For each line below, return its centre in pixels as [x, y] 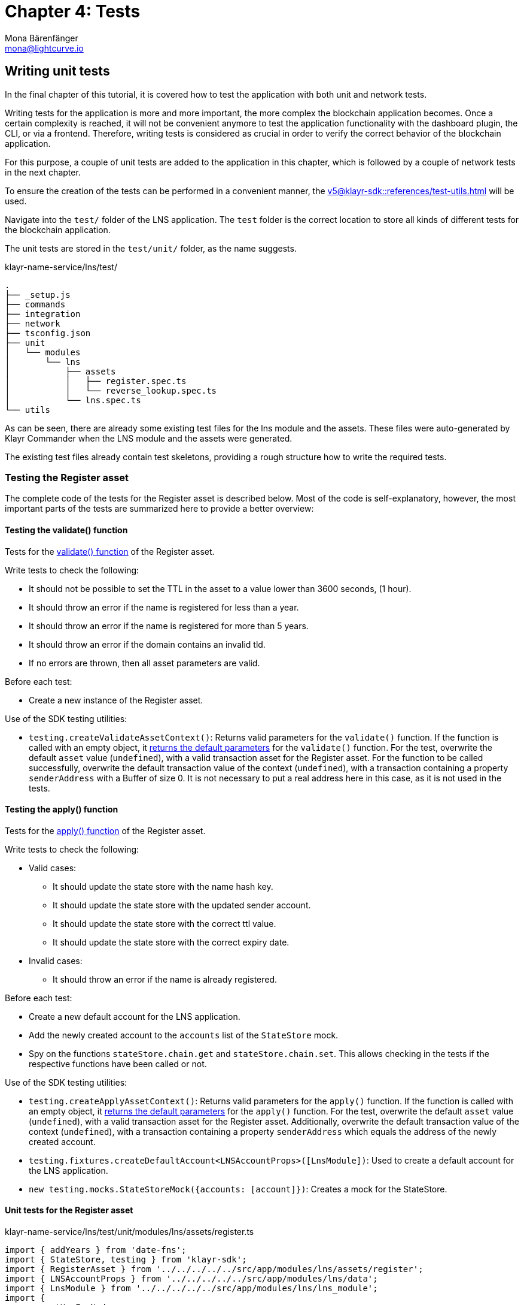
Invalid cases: [56, 960]
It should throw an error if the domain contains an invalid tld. [147, 644]
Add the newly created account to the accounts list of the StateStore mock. [184, 1035]
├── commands [35, 304]
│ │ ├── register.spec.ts [96, 381]
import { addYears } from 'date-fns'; [96, 1250]
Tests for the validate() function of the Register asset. [110, 551]
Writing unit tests [57, 71]
